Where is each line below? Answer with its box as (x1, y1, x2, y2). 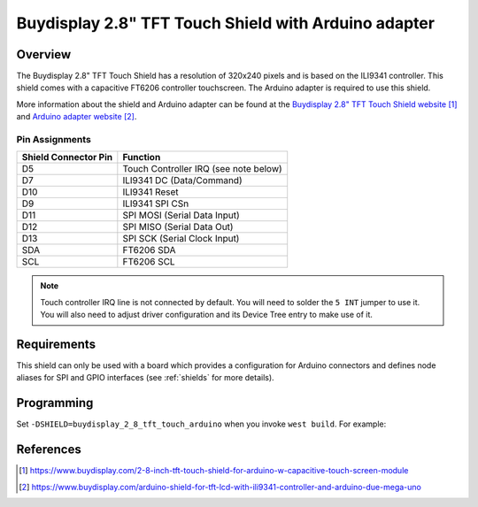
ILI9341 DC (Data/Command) (122, 174, 243, 187)
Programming (16, 396, 94, 411)
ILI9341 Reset (122, 186, 179, 198)
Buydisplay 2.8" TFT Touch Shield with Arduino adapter (16, 13, 436, 33)
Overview (16, 47, 72, 62)
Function (122, 151, 161, 164)
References (16, 442, 81, 457)
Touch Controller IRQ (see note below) (122, 163, 282, 175)
